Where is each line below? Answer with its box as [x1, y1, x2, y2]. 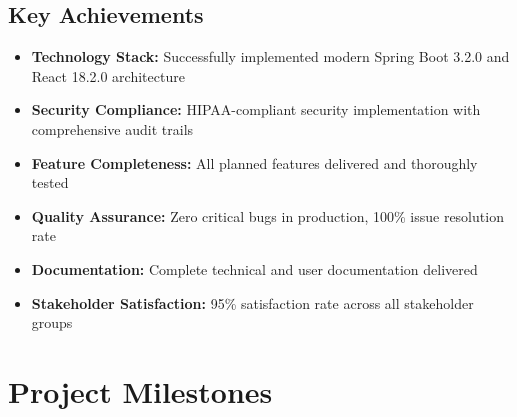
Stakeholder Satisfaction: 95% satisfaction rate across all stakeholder [31, 292, 474, 313]
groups [31, 312, 73, 333]
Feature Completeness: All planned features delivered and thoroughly [31, 152, 478, 173]
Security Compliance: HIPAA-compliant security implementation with [31, 99, 481, 120]
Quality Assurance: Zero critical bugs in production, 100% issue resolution [31, 205, 504, 226]
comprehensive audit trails [31, 118, 194, 139]
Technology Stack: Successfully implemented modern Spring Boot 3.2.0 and [31, 46, 510, 67]
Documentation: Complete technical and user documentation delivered [31, 258, 478, 279]
